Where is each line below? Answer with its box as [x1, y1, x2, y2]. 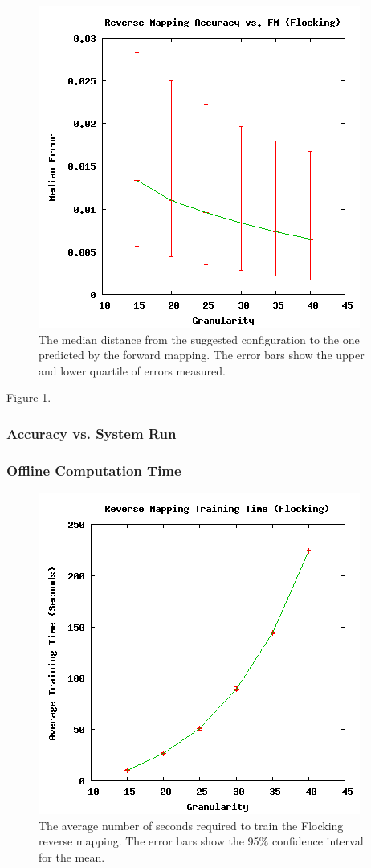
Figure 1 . [6, 389, 51, 406]
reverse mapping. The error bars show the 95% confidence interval [39, 833, 364, 850]
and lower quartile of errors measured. [39, 362, 226, 379]
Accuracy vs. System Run [6, 423, 177, 443]
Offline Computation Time [6, 460, 181, 480]
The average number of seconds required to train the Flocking [39, 817, 344, 833]
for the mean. [39, 848, 105, 865]
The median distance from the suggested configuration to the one [39, 330, 360, 347]
